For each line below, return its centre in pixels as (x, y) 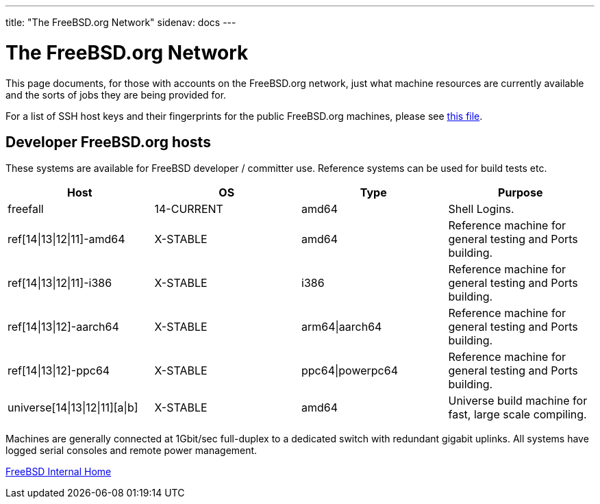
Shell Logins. (481, 209)
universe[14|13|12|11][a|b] (73, 408)
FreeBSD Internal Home (59, 472)
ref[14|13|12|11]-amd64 (66, 239)
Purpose (521, 193)
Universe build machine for (518, 401)
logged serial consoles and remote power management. (132, 451)
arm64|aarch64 (342, 327)
